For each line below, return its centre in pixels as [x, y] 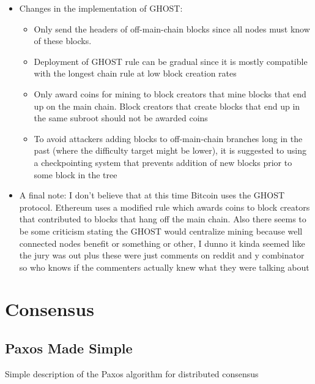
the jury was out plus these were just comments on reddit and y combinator [162, 255]
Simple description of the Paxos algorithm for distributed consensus [132, 373]
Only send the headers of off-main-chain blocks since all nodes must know [172, 28]
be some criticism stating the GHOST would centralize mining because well [161, 231]
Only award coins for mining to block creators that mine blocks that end [170, 93]
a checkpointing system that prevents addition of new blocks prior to [163, 162]
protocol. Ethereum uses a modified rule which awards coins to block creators [165, 207]
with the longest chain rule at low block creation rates [135, 73]
